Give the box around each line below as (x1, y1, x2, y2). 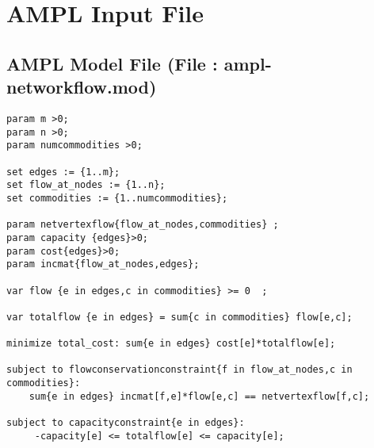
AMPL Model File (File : (6, 51, 218, 75)
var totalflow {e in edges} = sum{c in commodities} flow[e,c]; (6, 311, 353, 323)
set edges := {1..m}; (6, 166, 120, 178)
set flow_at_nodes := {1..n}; (6, 179, 166, 191)
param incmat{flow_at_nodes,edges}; (6, 258, 200, 270)
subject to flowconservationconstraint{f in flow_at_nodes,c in (6, 364, 353, 376)
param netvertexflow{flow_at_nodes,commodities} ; (6, 219, 279, 231)
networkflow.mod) (6, 75, 157, 99)
